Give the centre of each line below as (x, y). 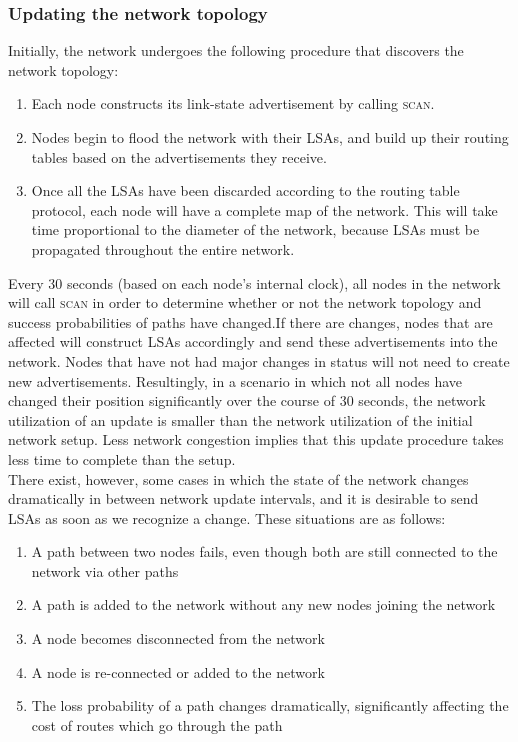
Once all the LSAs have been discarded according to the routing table (245, 190)
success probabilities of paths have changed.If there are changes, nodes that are (250, 321)
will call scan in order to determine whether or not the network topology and (245, 302)
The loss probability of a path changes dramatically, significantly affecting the (270, 705)
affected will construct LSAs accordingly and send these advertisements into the (253, 341)
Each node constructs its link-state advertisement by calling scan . (233, 103)
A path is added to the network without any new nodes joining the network (263, 604)
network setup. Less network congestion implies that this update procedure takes (256, 439)
